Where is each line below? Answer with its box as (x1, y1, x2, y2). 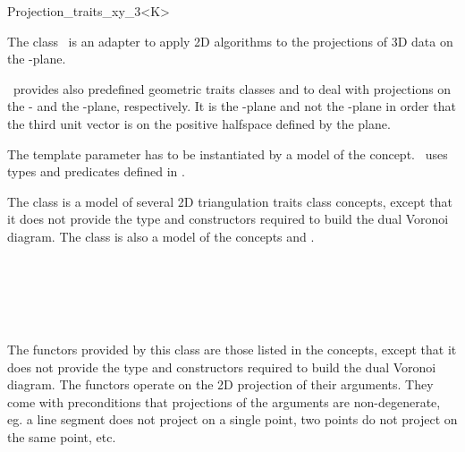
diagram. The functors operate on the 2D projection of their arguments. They (7, 375, 434, 394)
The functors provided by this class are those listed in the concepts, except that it (7, 339, 457, 358)
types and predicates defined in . (7, 162, 185, 181)
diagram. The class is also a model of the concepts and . (7, 226, 315, 245)
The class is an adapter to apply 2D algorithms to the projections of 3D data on (7, 31, 453, 50)
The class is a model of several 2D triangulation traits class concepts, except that (7, 192, 452, 210)
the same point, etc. (7, 427, 116, 446)
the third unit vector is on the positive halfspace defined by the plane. (7, 114, 391, 132)
